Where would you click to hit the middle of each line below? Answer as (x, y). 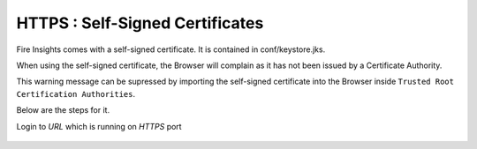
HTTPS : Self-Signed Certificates (140, 23)
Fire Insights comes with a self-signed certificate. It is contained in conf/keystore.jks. (171, 49)
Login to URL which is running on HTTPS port (99, 126)
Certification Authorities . (76, 93)
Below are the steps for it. (63, 110)
